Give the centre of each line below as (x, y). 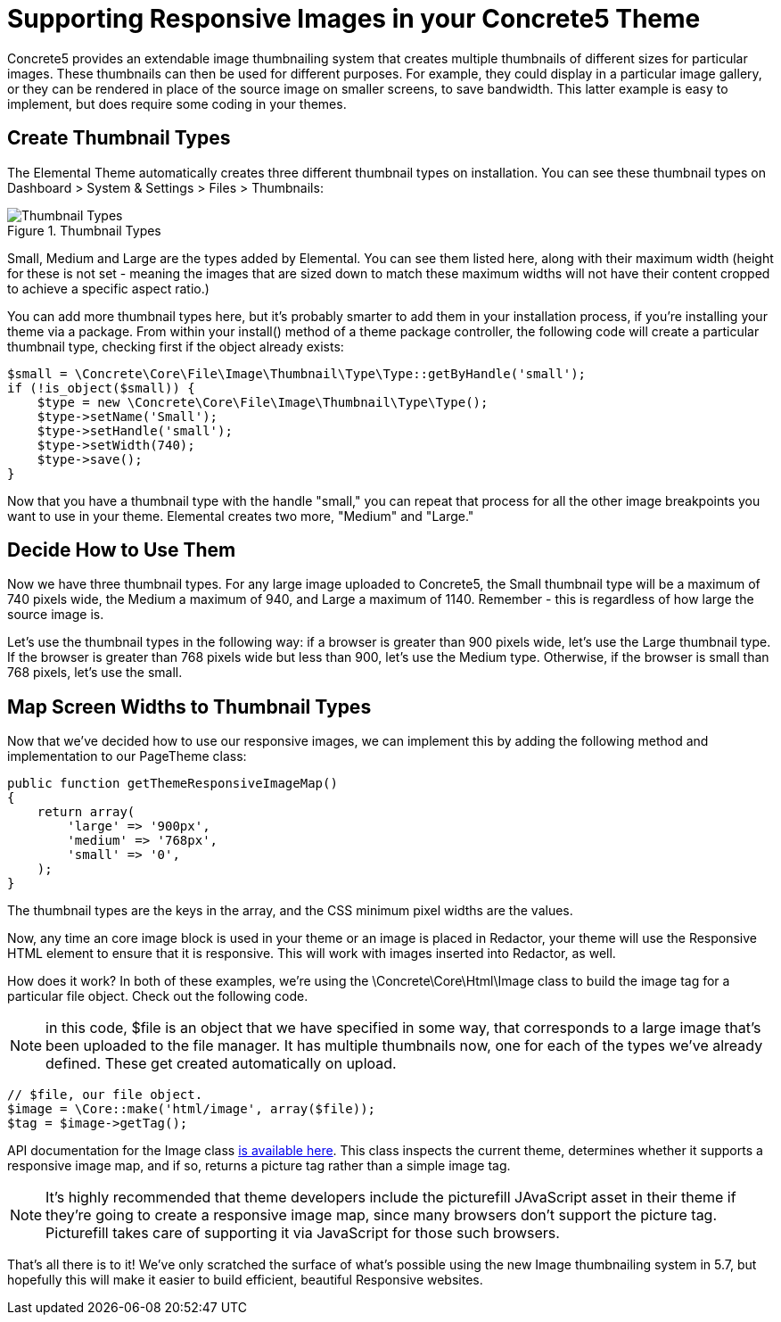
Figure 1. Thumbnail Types (84, 230)
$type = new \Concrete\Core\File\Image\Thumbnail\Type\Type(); (263, 402)
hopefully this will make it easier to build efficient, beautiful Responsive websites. (245, 1280)
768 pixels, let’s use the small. (95, 673)
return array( (86, 812)
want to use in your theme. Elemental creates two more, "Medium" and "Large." (241, 516)
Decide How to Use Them (122, 550)
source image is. (56, 615)
